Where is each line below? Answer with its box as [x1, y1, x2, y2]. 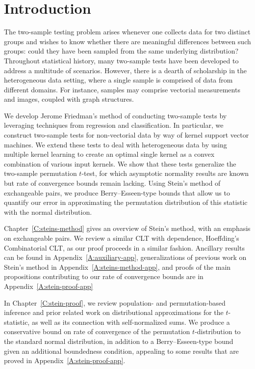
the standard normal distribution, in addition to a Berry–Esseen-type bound [4, 336, 233, 346]
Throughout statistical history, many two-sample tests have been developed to [4, 55, 239, 65]
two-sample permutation [4, 168, 77, 178]
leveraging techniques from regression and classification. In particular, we [4, 120, 224, 130]
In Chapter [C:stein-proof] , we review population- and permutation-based [4, 297, 226, 308]
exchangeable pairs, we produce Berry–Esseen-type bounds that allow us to [4, 187, 230, 198]
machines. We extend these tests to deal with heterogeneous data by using [4, 139, 227, 149]
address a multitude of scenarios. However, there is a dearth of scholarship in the [4, 65, 247, 75]
